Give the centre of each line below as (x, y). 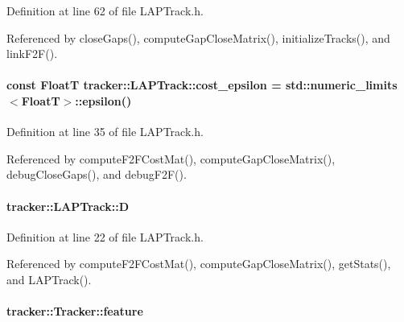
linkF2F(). (32, 54)
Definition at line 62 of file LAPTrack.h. (105, 10)
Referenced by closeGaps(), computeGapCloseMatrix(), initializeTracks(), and (198, 37)
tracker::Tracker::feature (75, 311)
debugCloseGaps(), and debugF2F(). (97, 174)
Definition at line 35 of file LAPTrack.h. (105, 132)
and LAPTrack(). (49, 279)
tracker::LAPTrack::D (68, 206)
